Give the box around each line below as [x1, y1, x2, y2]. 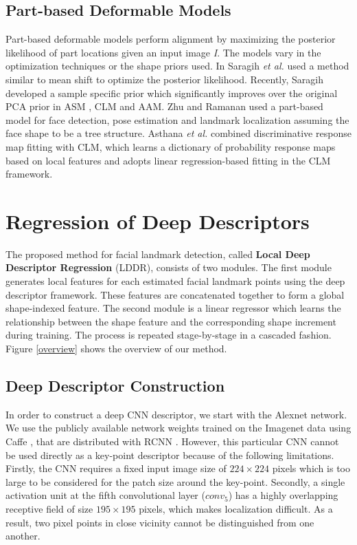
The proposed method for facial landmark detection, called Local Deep [5, 246, 310, 261]
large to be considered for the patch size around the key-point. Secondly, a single [5, 474, 345, 489]
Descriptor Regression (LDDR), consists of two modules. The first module [5, 260, 332, 275]
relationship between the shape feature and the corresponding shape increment [5, 314, 336, 328]
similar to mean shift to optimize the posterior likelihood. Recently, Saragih [5, 72, 323, 86]
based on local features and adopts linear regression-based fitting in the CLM [5, 153, 331, 167]
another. [5, 528, 41, 543]
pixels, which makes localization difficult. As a [139, 501, 333, 515]
